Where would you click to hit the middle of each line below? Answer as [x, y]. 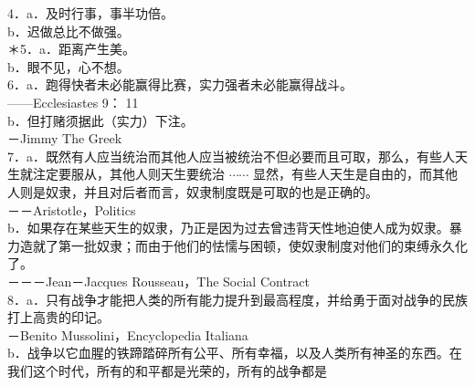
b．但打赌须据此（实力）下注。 [100, 120]
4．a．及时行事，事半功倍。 [90, 13]
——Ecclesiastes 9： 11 [73, 102]
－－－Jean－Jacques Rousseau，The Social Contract [159, 281]
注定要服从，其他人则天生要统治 [128, 174]
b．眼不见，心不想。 [69, 66]
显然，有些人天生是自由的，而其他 [356, 174]
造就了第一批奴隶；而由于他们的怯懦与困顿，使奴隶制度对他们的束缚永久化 [243, 245]
